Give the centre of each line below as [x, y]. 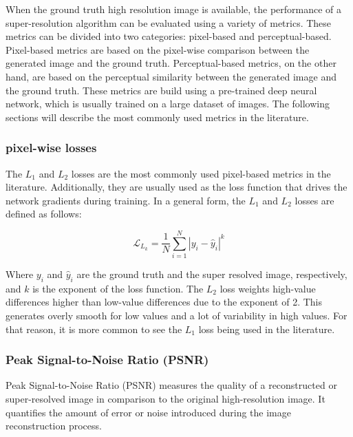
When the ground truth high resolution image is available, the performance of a [174, 9]
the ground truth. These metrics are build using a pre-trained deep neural [161, 90]
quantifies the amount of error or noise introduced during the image [148, 412]
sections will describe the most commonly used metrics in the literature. [157, 117]
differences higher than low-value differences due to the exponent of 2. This [164, 302]
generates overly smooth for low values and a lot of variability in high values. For [176, 316]
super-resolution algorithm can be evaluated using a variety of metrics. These [169, 22]
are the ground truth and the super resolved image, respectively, [212, 274]
